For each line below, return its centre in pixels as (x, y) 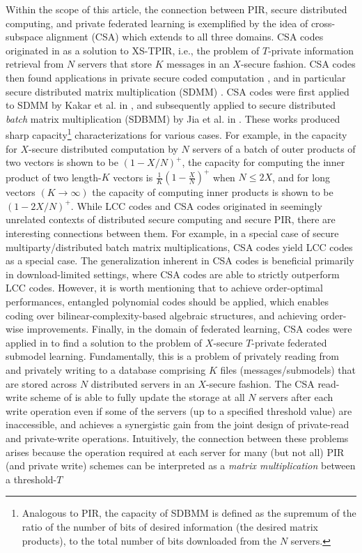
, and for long (301, 177)
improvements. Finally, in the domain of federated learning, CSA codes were (189, 329)
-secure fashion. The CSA (260, 383)
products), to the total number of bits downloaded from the (149, 540)
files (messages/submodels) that (288, 370)
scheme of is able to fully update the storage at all (137, 397)
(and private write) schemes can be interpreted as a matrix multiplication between (181, 465)
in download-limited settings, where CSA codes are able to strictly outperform (173, 274)
